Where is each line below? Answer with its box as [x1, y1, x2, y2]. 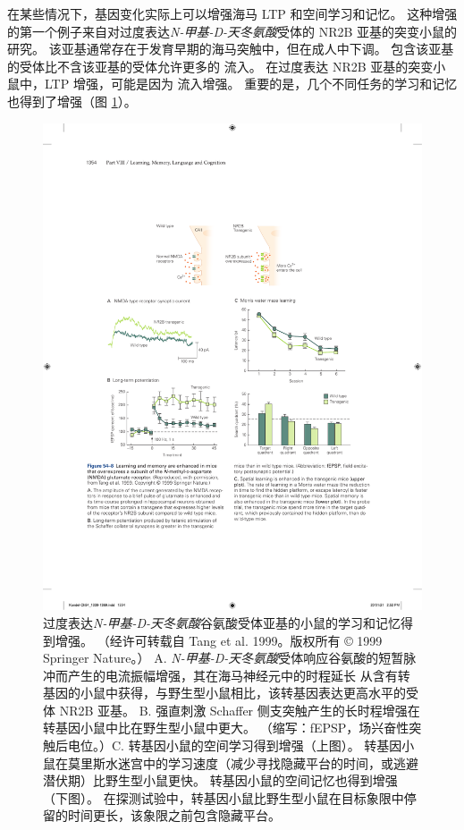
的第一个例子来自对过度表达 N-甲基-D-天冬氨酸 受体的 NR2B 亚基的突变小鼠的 [7, 21, 458, 40]
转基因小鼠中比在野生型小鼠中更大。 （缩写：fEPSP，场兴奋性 [43, 718, 409, 737]
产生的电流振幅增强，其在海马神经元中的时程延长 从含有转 [67, 665, 410, 684]
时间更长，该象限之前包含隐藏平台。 [67, 806, 281, 825]
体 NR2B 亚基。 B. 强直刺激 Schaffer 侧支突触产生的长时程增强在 [43, 700, 420, 719]
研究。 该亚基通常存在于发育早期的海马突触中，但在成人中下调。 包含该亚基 [7, 39, 454, 58]
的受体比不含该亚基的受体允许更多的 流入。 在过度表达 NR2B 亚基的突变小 [7, 56, 446, 75]
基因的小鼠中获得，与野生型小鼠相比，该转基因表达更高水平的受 [43, 683, 418, 702]
